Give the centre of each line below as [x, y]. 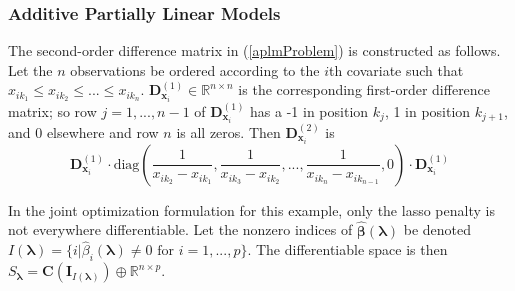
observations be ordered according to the [195, 69]
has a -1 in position [309, 110]
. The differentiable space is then [347, 249]
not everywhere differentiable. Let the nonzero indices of [180, 229]
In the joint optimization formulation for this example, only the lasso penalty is [251, 209]
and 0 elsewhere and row [83, 131]
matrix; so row [52, 110]
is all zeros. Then [228, 131]
